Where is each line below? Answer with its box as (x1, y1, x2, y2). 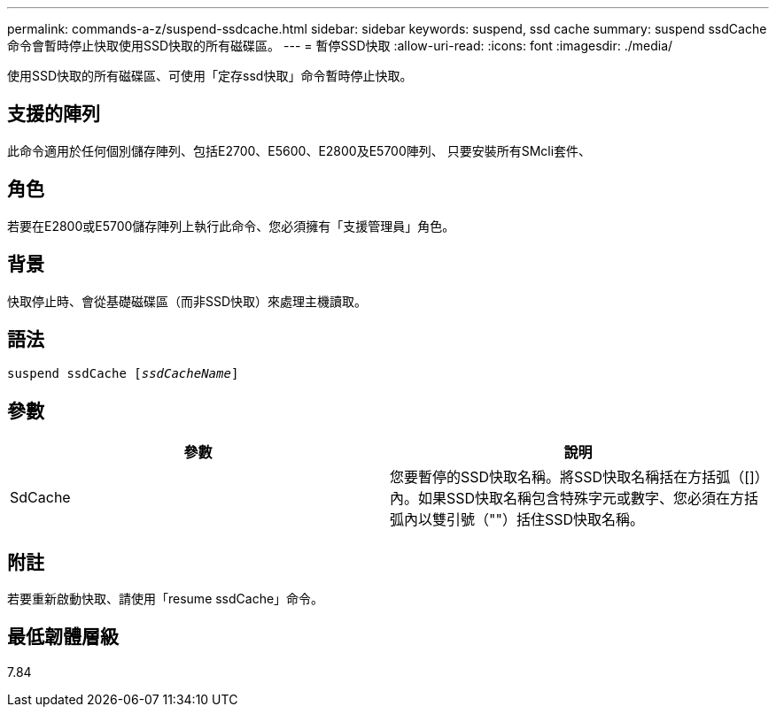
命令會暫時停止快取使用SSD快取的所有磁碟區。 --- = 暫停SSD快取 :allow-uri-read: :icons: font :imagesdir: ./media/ (7, 38, 673, 53)
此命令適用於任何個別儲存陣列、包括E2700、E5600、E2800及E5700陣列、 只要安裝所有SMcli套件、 (7, 142, 592, 158)
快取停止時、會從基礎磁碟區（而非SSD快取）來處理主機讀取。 (7, 293, 368, 309)
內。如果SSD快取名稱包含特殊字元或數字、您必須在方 (390, 489, 745, 508)
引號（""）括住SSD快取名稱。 (446, 511, 644, 529)
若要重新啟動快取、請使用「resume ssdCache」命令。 (7, 591, 324, 607)
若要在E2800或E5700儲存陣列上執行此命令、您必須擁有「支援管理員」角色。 (7, 218, 455, 234)
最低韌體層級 (7, 626, 119, 649)
